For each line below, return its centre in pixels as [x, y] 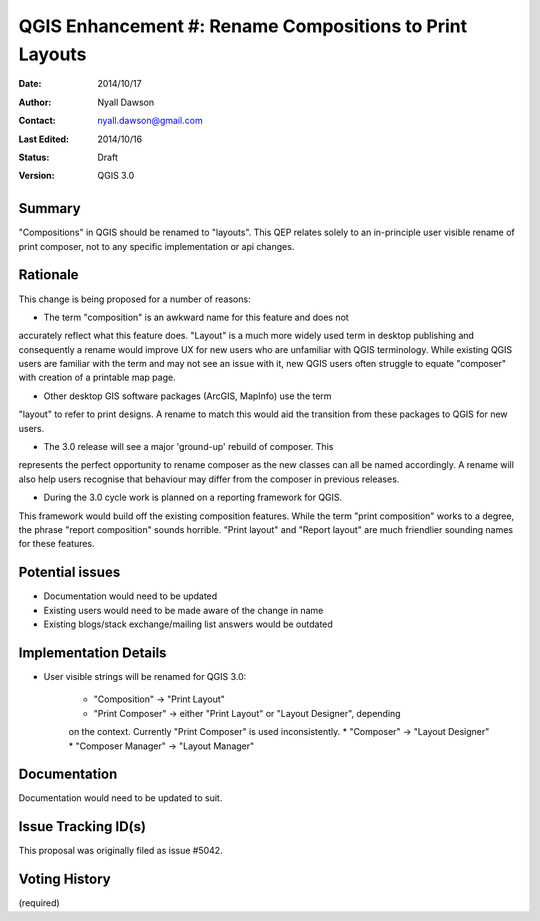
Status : [34, 157]
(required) [39, 903]
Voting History [64, 879]
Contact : [37, 121]
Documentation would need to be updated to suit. [120, 798]
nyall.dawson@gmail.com [150, 121]
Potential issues [69, 572]
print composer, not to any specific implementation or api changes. [156, 246]
